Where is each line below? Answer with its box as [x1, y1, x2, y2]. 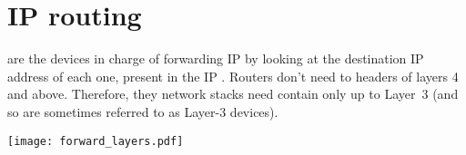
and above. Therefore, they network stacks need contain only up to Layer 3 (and [7, 84, 459, 103]
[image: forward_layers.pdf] [7, 134, 184, 148]
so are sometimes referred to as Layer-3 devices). [7, 102, 279, 121]
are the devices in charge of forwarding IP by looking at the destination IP [7, 49, 424, 68]
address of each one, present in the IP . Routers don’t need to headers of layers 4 [7, 66, 459, 85]
